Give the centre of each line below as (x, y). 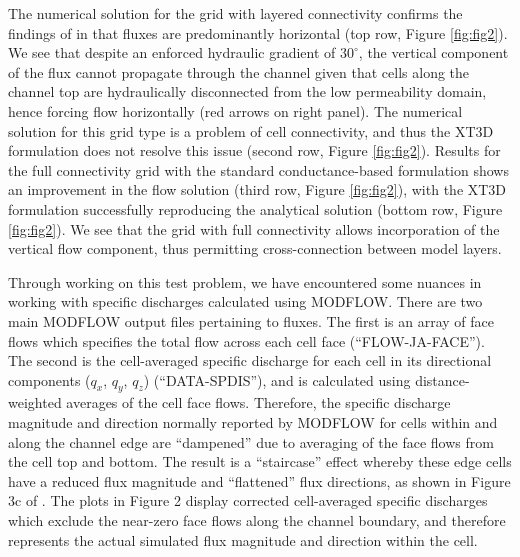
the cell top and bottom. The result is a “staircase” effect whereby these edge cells (260, 461)
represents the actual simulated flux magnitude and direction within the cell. (243, 539)
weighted (35, 402)
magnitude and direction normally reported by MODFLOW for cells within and (253, 422)
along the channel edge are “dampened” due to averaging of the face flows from (251, 441)
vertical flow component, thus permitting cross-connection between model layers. (255, 248)
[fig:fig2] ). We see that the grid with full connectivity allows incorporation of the (254, 228)
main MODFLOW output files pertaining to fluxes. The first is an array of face (251, 320)
